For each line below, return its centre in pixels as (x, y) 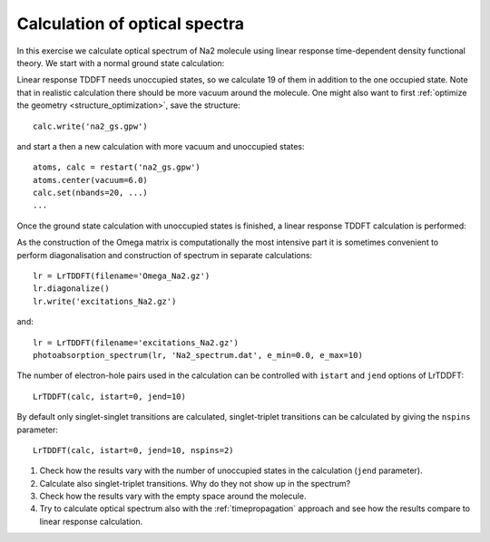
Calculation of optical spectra (131, 24)
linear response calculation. (91, 521)
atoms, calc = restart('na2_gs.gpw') (117, 167)
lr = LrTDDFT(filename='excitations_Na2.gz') (136, 343)
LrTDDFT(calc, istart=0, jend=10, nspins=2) (134, 450)
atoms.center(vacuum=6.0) (91, 180)
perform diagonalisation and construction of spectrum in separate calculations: (165, 255)
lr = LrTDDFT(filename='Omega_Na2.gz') (122, 276)
